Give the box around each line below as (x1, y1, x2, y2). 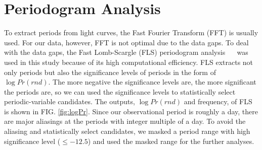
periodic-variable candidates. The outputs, (4, 96, 135, 107)
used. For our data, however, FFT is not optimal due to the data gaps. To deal (4, 37, 249, 47)
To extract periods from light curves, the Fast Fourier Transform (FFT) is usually (4, 27, 258, 38)
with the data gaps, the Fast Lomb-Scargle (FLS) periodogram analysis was (4, 47, 248, 57)
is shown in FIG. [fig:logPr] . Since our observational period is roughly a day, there (4, 106, 258, 116)
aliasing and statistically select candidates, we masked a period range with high (4, 126, 250, 136)
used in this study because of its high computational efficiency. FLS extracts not (4, 56, 253, 67)
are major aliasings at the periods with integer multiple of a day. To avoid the (4, 116, 246, 126)
